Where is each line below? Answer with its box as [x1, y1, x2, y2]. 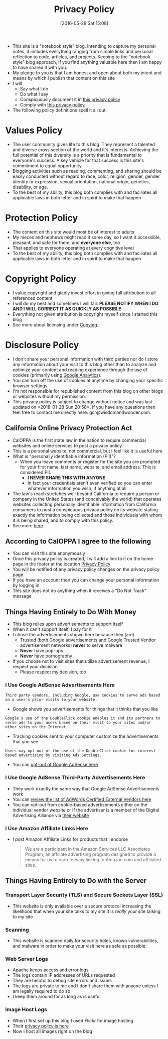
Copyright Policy [5, 273, 77, 284]
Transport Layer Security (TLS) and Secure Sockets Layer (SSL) [5, 891, 163, 898]
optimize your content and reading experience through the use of [12, 367, 148, 373]
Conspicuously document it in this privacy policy [20, 96, 120, 102]
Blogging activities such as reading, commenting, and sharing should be [12, 168, 162, 174]
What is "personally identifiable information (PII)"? [12, 453, 116, 459]
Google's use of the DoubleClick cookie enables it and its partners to [5, 716, 160, 721]
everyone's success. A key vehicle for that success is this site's [12, 157, 144, 163]
